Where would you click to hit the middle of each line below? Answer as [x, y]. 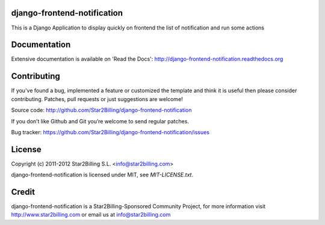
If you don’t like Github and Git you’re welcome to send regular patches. [100, 121]
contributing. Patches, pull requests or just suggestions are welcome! [97, 99]
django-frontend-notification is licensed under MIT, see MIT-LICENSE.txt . [102, 175]
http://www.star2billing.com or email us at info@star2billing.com [91, 215]
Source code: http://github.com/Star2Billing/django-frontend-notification [101, 110]
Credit [23, 192]
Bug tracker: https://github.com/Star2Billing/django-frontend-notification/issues [110, 132]
